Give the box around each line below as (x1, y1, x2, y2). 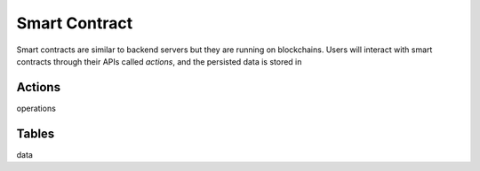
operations (16, 103, 57, 113)
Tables (16, 126, 55, 141)
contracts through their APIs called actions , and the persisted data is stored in (16, 56, 302, 66)
